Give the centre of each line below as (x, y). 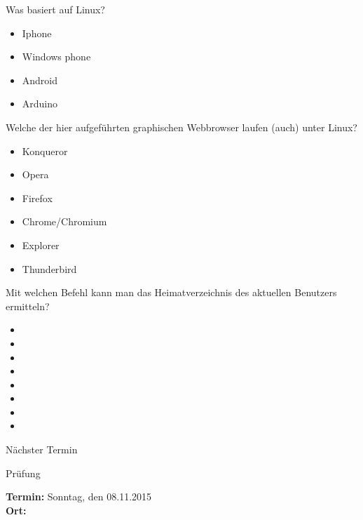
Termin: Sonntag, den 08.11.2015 (79, 496)
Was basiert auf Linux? (55, 9)
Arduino (40, 104)
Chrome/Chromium (64, 221)
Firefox (37, 198)
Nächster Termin (42, 449)
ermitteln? (28, 306)
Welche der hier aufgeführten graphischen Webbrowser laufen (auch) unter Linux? (181, 127)
